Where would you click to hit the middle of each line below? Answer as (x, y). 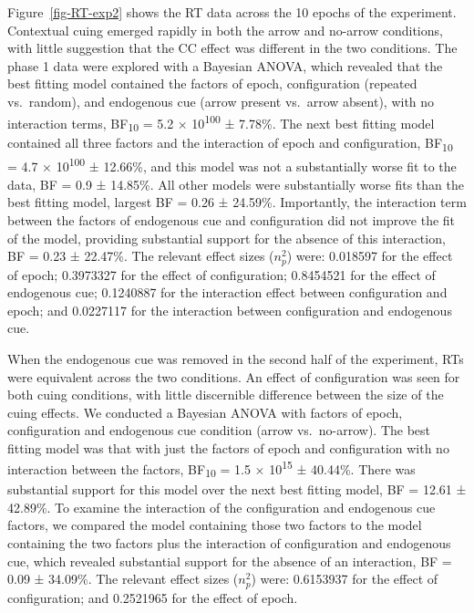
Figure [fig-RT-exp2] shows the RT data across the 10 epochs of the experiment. (232, 12)
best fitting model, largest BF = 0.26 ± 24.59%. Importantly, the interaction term (237, 202)
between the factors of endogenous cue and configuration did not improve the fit (232, 219)
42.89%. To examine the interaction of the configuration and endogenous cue (222, 507)
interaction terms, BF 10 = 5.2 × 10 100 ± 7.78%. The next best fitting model (221, 123)
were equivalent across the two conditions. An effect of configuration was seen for (234, 376)
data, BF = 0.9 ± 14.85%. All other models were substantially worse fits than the (236, 184)
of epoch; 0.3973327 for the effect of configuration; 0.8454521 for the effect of (222, 274)
